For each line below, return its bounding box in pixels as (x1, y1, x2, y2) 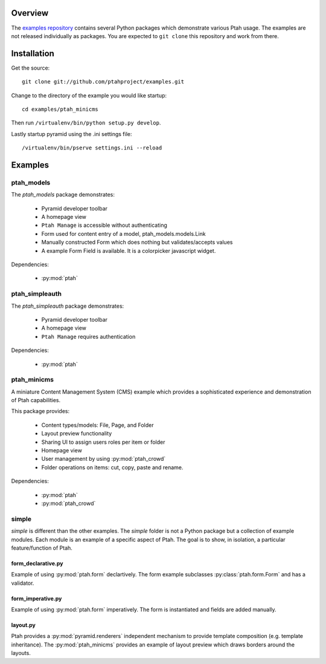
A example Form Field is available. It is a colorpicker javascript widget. (41, 247, 216, 254)
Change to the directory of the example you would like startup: (11, 91, 167, 99)
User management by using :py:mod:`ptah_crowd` (41, 455, 166, 463)
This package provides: (11, 408, 69, 415)
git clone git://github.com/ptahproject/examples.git (22, 79, 184, 85)
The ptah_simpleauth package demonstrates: (11, 302, 124, 310)
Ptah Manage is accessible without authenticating (41, 221, 167, 229)
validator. (11, 579, 34, 587)
